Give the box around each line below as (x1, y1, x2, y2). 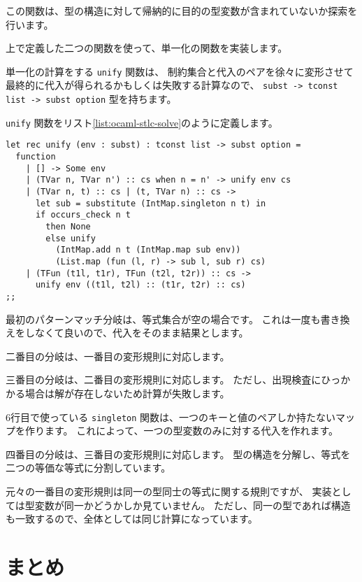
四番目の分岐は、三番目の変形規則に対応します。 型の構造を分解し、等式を (6, 446, 351, 461)
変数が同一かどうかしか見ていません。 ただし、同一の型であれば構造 (34, 497, 351, 512)
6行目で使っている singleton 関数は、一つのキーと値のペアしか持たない (6, 409, 336, 424)
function (15, 152, 56, 162)
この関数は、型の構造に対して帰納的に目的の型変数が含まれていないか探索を (6, 3, 358, 17)
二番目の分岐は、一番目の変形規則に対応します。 (6, 348, 230, 363)
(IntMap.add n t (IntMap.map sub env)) (55, 245, 241, 255)
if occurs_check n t (35, 210, 131, 220)
